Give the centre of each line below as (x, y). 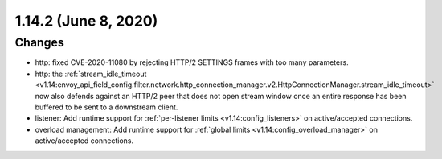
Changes (39, 42)
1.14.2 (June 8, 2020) (86, 21)
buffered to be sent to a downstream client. (106, 107)
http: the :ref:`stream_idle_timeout (91, 74)
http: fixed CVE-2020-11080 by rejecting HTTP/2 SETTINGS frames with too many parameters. (192, 62)
